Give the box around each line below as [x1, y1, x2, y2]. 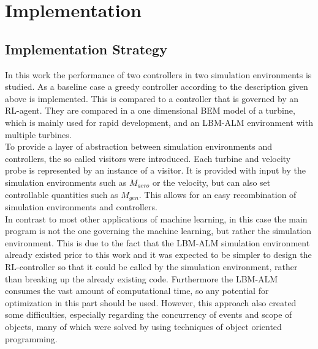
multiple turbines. [5, 128, 72, 141]
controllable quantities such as [5, 188, 118, 200]
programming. [5, 332, 58, 345]
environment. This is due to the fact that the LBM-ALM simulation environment [5, 236, 310, 249]
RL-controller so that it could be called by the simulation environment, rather [5, 260, 298, 273]
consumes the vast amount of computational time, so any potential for [5, 284, 269, 297]
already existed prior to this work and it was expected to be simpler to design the [5, 248, 312, 261]
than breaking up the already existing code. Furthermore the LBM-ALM [5, 272, 278, 285]
